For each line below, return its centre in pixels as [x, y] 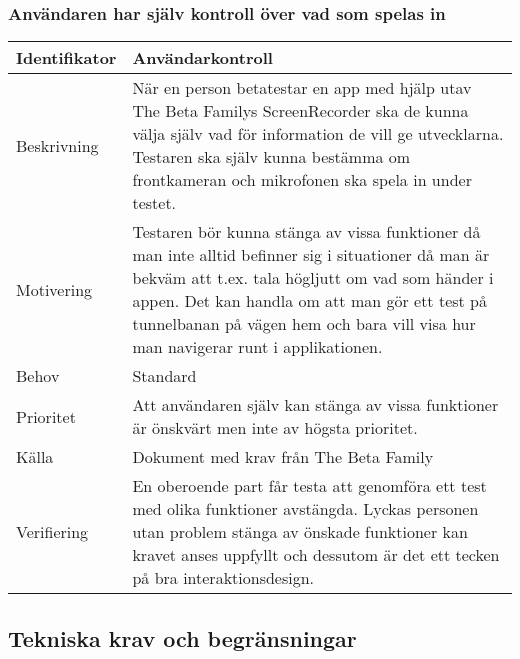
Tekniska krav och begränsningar [182, 637]
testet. [154, 203]
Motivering [54, 289]
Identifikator [66, 58]
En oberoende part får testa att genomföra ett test [309, 486]
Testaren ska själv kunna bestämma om [271, 157]
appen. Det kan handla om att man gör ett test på [309, 301]
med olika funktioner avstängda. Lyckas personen [305, 509]
